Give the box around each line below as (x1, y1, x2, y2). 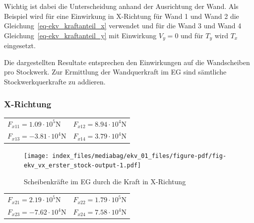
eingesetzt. (4, 40, 36, 51)
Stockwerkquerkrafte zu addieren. (4, 76, 106, 87)
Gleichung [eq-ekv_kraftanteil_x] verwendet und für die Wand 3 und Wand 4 (4, 20, 242, 31)
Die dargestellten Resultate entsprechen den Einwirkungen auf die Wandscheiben (4, 57, 250, 67)
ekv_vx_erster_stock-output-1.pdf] (24, 162, 141, 169)
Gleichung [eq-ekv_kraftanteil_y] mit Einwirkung (4, 30, 157, 40)
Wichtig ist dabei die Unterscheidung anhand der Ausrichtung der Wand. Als (4, 1, 239, 11)
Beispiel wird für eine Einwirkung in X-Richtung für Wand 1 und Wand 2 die (4, 10, 239, 21)
